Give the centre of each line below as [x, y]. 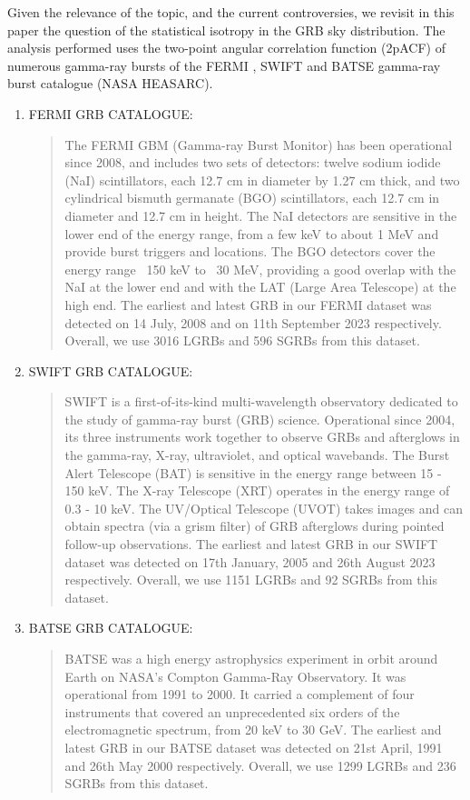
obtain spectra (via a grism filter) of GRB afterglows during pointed [255, 526]
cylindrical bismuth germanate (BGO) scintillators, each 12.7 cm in [252, 198]
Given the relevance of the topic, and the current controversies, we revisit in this [231, 12]
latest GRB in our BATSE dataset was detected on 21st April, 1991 [254, 747]
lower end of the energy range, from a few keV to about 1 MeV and [252, 233]
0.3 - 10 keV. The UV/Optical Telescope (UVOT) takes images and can [264, 508]
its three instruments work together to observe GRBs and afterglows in [262, 437]
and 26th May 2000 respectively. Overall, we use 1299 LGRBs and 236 [260, 765]
